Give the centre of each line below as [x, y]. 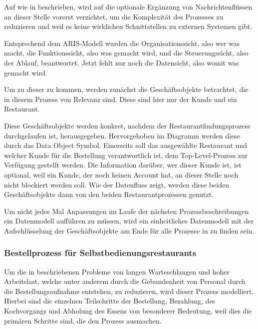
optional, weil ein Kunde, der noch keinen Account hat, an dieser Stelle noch [121, 174]
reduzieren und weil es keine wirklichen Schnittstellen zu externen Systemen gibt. [128, 26]
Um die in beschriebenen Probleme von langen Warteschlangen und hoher [117, 271]
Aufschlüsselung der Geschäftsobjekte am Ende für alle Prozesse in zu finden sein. [129, 230]
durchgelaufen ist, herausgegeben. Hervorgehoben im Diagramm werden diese [122, 135]
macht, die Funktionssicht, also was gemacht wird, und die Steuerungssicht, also [126, 53]
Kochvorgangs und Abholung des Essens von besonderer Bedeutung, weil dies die [128, 311]
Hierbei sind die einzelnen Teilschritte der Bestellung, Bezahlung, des [110, 301]
